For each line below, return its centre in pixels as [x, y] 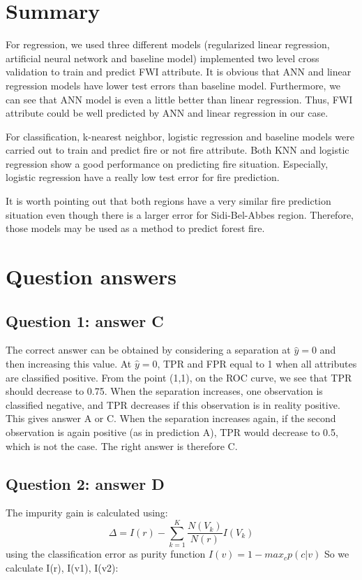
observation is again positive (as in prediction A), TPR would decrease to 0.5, [172, 432]
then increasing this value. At [69, 364]
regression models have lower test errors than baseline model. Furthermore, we [173, 85]
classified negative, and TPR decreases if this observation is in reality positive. [173, 404]
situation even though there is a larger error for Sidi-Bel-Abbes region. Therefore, [180, 214]
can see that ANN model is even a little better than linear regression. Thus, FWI [179, 99]
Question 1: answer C [85, 320]
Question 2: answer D [85, 483]
